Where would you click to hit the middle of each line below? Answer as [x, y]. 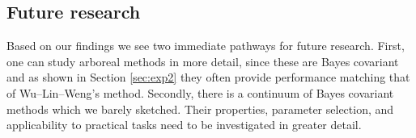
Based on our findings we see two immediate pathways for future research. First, [206, 46]
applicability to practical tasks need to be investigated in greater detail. [184, 125]
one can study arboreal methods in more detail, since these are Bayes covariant [203, 61]
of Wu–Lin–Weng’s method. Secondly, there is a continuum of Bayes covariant [200, 92]
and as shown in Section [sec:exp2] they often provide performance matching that [208, 77]
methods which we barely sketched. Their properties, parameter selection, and [200, 109]
